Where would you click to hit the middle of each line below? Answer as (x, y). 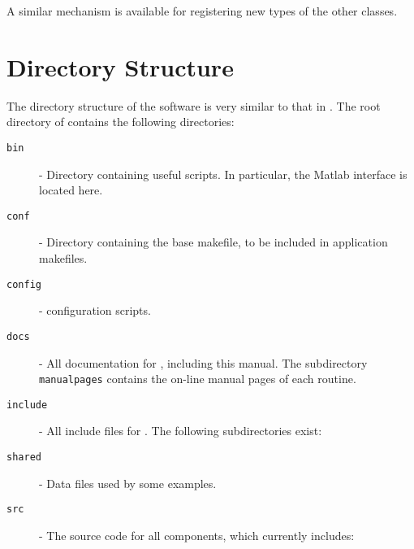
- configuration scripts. (95, 310)
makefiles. (63, 258)
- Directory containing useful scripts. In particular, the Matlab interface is (223, 174)
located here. (71, 190)
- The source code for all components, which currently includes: (197, 535)
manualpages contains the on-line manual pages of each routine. (198, 379)
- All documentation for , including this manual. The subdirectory (203, 362)
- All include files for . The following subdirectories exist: (181, 431)
